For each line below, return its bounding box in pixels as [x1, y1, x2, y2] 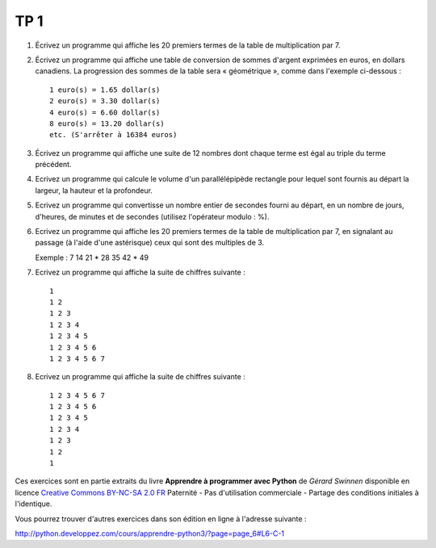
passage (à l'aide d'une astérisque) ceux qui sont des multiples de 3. [35, 238, 265, 248]
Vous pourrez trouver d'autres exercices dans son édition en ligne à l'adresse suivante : [15, 513, 307, 524]
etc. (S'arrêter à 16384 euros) [49, 130, 178, 140]
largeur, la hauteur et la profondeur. [35, 186, 153, 195]
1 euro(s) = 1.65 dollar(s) [49, 85, 161, 94]
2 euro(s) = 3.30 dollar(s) [49, 97, 161, 106]
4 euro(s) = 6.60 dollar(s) [49, 107, 161, 117]
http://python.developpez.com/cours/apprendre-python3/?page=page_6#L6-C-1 [15, 529, 285, 538]
